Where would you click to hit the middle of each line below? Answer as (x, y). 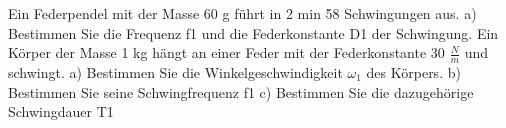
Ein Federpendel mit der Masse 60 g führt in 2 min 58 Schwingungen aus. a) (242, 13)
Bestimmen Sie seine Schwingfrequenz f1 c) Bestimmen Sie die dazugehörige (241, 91)
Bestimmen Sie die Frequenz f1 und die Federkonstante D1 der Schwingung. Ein (253, 32)
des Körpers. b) (413, 72)
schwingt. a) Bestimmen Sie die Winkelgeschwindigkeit (175, 72)
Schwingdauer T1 (61, 111)
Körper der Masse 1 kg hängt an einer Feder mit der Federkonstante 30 (226, 52)
